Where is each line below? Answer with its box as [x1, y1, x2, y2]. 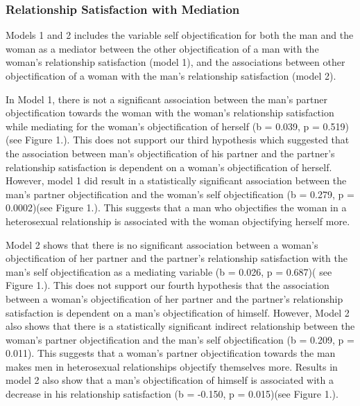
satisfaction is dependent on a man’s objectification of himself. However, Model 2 [6, 305, 350, 319]
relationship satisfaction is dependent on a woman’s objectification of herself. [6, 159, 332, 174]
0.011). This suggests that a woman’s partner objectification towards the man [6, 346, 336, 360]
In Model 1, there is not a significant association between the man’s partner [6, 91, 328, 106]
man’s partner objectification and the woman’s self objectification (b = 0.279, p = [6, 186, 354, 201]
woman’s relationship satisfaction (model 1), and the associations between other [6, 55, 345, 69]
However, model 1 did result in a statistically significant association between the [6, 173, 347, 188]
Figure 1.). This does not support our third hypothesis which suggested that [25, 132, 350, 147]
